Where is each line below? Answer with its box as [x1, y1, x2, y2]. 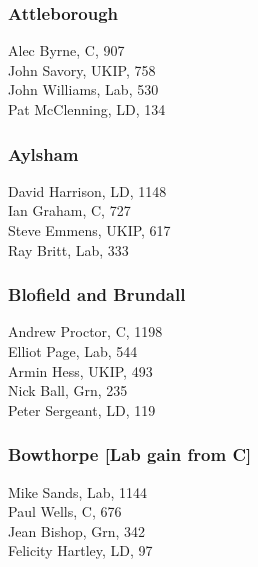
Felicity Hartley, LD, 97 [8, 540, 153, 561]
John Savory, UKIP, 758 [8, 59, 156, 80]
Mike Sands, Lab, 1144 [8, 481, 148, 502]
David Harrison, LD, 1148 [8, 180, 167, 201]
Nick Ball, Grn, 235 [8, 380, 128, 401]
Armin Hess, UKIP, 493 [8, 360, 153, 381]
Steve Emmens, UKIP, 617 [8, 220, 171, 240]
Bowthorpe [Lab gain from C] [8, 442, 252, 467]
